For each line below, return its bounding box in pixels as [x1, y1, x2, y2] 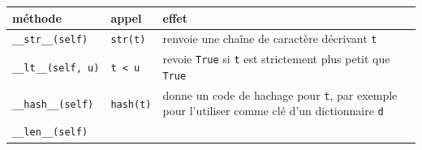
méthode [12, 9, 62, 26]
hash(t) [110, 98, 152, 110]
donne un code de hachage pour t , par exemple [162, 86, 398, 103]
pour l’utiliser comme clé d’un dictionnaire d [162, 102, 384, 119]
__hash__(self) [12, 98, 94, 110]
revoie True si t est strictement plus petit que [162, 50, 390, 67]
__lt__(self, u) [12, 62, 100, 75]
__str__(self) [12, 34, 88, 46]
